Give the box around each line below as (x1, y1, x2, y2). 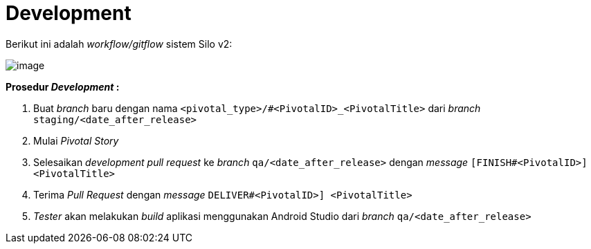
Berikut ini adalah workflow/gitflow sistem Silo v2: (6, 37, 233, 50)
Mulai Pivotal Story (33, 134, 119, 147)
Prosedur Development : (6, 80, 120, 93)
